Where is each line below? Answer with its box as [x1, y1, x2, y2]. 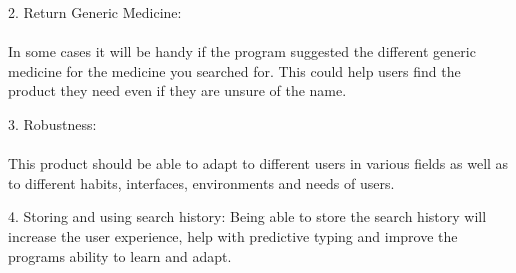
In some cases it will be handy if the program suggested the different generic [8, 41, 476, 62]
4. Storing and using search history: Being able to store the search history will [8, 206, 487, 227]
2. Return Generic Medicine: [8, 2, 182, 22]
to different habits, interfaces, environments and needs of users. [8, 172, 395, 193]
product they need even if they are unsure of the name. [8, 80, 347, 101]
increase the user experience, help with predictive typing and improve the [8, 225, 458, 246]
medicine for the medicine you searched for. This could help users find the [8, 60, 461, 81]
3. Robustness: [8, 113, 97, 134]
